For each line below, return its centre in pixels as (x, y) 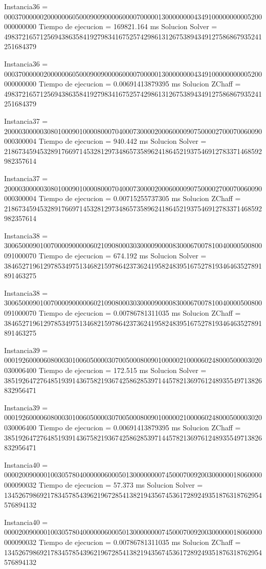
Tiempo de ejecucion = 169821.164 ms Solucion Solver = (128, 26)
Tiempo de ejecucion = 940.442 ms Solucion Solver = (123, 141)
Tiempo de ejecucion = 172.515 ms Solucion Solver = (123, 370)
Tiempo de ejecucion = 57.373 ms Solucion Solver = (121, 484)
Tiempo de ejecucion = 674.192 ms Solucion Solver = (123, 256)
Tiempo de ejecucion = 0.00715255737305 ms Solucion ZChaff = (140, 198)
